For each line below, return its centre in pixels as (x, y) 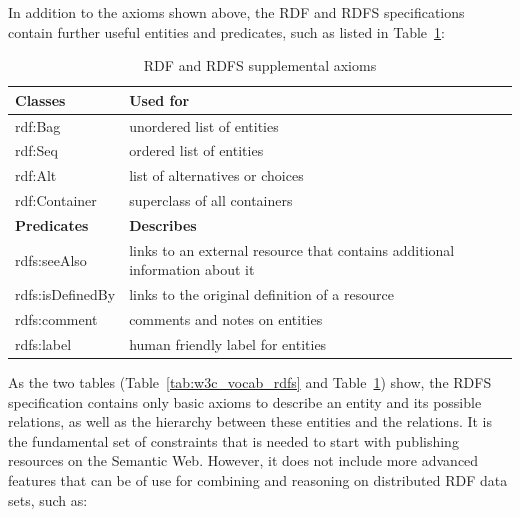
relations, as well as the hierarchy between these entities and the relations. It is (250, 421)
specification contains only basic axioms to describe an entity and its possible (245, 401)
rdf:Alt (36, 175)
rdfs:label (43, 343)
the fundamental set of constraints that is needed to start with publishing (233, 440)
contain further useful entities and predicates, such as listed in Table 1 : (226, 31)
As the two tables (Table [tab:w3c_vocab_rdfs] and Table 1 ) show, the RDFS (250, 382)
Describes (163, 225)
